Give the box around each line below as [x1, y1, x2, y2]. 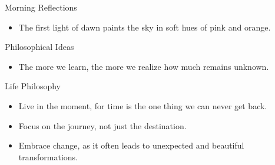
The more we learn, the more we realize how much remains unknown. [18, 60, 269, 72]
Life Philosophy [5, 80, 61, 92]
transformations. [18, 150, 78, 163]
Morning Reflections [5, 1, 77, 13]
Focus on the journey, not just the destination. [18, 119, 187, 132]
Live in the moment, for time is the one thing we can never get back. [18, 99, 267, 112]
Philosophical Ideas [5, 41, 74, 53]
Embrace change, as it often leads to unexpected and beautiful [18, 139, 244, 151]
